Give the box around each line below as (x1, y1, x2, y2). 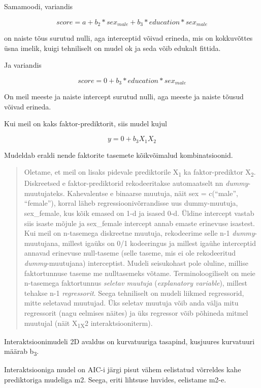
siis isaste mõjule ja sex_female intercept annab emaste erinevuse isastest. (24, 217, 255, 228)
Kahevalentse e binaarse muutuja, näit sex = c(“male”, (67, 187, 238, 198)
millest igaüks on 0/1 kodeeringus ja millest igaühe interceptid (62, 237, 256, 248)
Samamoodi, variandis (4, 1, 73, 11)
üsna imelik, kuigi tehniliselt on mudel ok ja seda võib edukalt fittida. (4, 42, 221, 53)
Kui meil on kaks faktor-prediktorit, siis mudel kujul (4, 118, 167, 129)
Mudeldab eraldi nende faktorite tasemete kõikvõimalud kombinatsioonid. (4, 149, 233, 160)
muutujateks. (24, 187, 65, 198)
